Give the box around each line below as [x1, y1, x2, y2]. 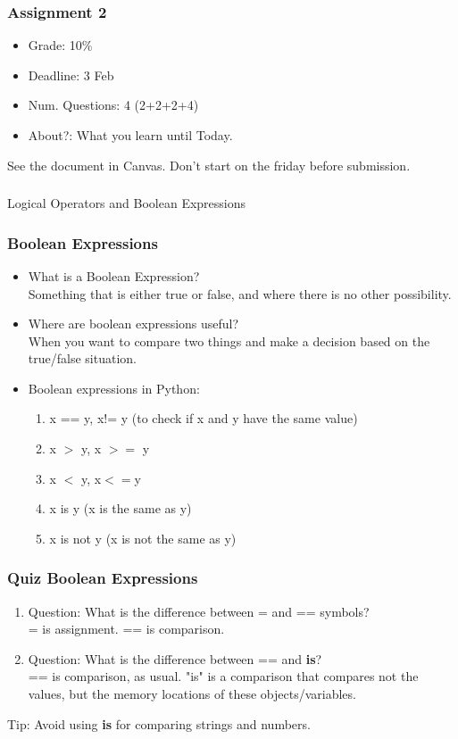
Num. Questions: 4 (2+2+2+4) [28, 95, 199, 114]
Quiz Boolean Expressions [7, 567, 198, 589]
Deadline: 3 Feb [28, 65, 114, 84]
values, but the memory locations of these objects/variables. [28, 685, 356, 703]
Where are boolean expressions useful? [28, 314, 239, 333]
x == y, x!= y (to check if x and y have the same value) [49, 409, 358, 428]
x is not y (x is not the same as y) [49, 528, 237, 547]
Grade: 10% [28, 36, 93, 54]
